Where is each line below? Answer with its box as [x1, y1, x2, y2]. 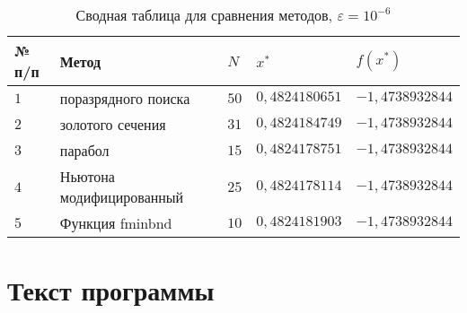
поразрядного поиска [59, 88, 190, 109]
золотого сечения [59, 114, 166, 135]
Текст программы [7, 272, 215, 309]
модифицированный [59, 187, 184, 207]
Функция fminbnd [59, 213, 172, 233]
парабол [59, 140, 110, 161]
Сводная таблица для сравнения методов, [75, 4, 333, 25]
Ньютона [59, 166, 115, 187]
